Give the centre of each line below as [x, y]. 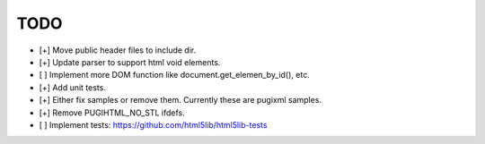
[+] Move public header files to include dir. [118, 50]
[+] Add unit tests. [73, 87]
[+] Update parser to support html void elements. [130, 62]
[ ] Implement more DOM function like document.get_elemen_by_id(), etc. [174, 75]
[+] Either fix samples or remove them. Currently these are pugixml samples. [181, 100]
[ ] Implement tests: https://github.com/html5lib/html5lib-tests [153, 124]
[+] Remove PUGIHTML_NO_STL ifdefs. [112, 113]
